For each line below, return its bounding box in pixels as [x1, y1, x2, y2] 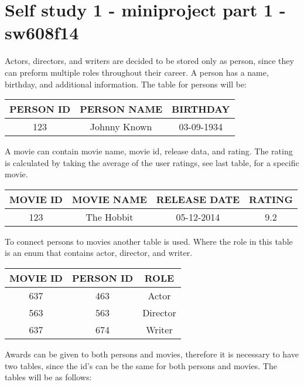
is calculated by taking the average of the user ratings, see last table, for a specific [5, 156, 299, 168]
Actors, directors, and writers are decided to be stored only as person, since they [5, 55, 294, 67]
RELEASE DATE [156, 192, 240, 206]
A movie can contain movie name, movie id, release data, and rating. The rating [5, 145, 293, 157]
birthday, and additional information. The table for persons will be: [5, 77, 247, 90]
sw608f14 [5, 21, 79, 45]
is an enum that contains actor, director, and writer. [5, 246, 193, 259]
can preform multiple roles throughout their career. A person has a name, [5, 66, 269, 78]
